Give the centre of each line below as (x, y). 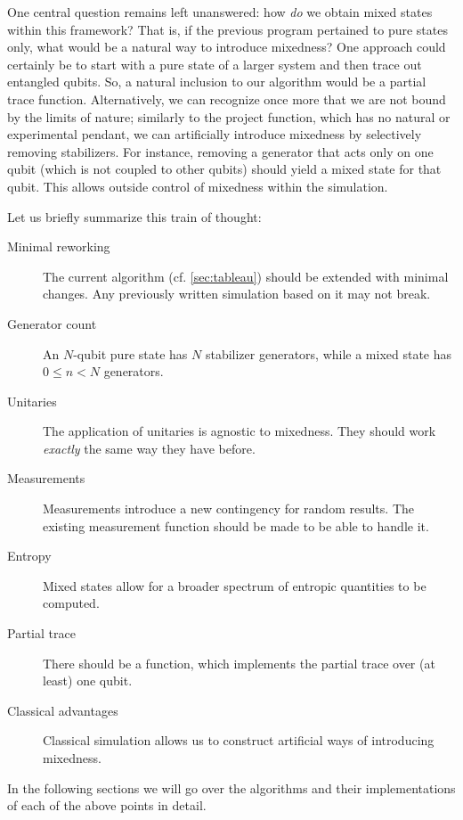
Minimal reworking (59, 246)
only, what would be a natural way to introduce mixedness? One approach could (227, 47)
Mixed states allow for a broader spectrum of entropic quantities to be (235, 585)
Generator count (52, 323)
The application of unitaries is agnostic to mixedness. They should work (240, 431)
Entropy (29, 556)
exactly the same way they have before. (149, 448)
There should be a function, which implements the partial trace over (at (239, 663)
